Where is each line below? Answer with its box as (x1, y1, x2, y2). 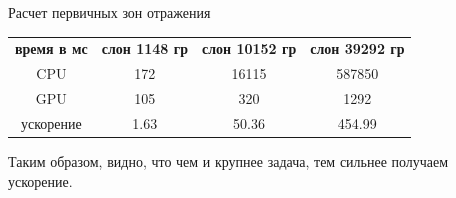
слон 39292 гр (310, 38, 405, 59)
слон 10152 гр (201, 38, 297, 59)
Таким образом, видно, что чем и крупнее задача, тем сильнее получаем (8, 150, 449, 171)
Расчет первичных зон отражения (8, 2, 211, 22)
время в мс (15, 38, 88, 59)
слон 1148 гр (101, 38, 188, 59)
